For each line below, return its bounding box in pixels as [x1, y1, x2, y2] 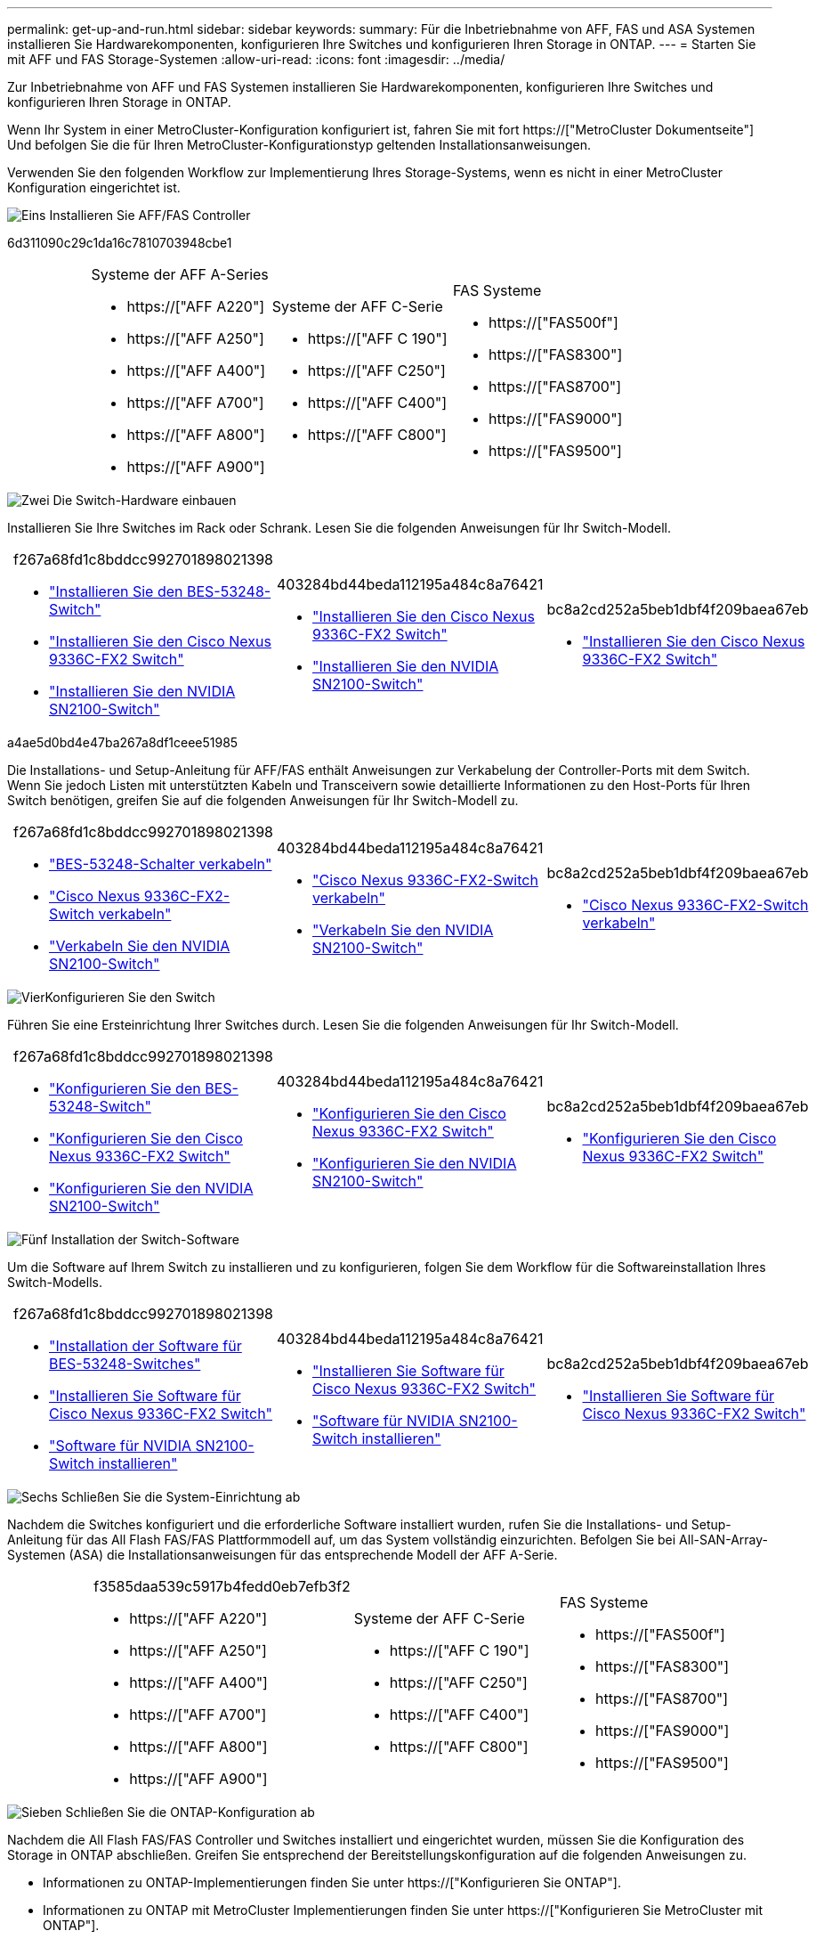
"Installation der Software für [49, 1337, 242, 1355]
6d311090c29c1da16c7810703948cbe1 [7, 235, 232, 250]
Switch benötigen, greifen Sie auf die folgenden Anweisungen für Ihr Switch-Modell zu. [7, 793, 519, 808]
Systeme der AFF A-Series [91, 265, 269, 283]
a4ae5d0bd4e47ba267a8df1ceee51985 [7, 735, 238, 750]
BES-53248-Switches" [49, 1355, 201, 1373]
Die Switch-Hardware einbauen [53, 493, 237, 508]
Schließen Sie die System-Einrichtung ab [61, 1489, 301, 1504]
